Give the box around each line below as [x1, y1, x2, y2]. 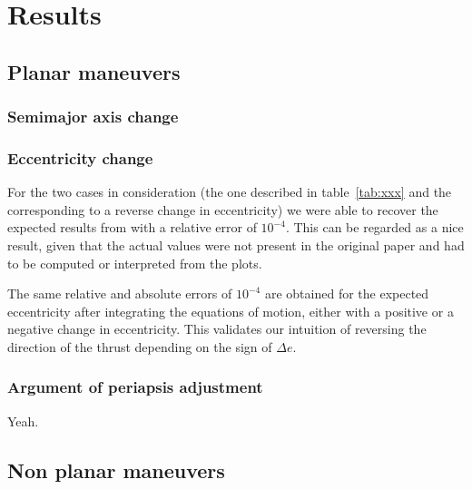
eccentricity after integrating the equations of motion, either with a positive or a [7, 301, 454, 320]
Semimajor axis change [7, 105, 179, 128]
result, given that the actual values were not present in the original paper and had [7, 236, 465, 254]
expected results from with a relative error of [7, 218, 257, 237]
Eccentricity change [7, 146, 153, 169]
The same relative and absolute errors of [7, 284, 232, 303]
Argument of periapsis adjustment [7, 376, 263, 398]
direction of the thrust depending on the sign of [7, 337, 272, 356]
